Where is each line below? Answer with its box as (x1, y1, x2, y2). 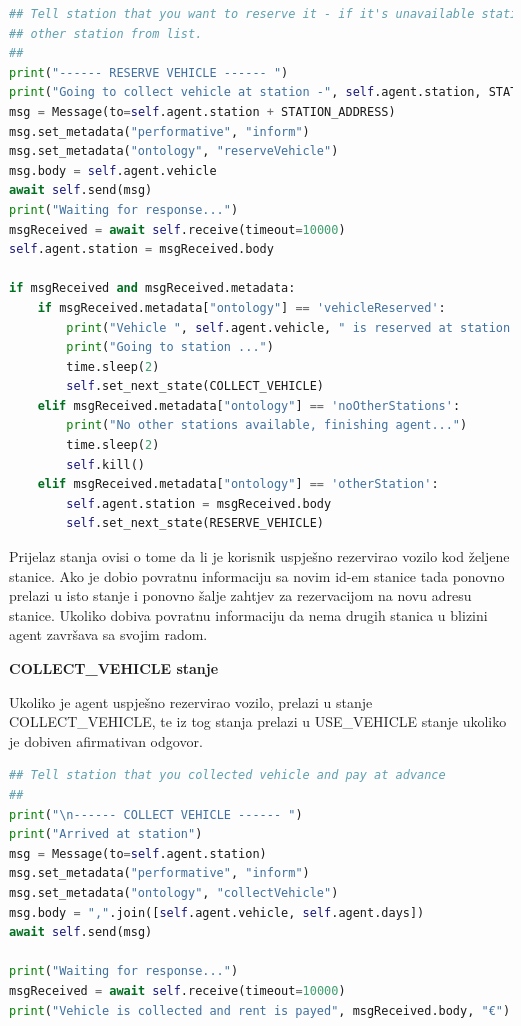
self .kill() (66, 457, 146, 472)
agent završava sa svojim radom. (9, 624, 208, 645)
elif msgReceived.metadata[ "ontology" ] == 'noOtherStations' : (37, 398, 461, 413)
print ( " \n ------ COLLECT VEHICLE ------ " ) (9, 807, 303, 822)
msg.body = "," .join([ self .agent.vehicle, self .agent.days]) (9, 905, 425, 920)
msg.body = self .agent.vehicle (9, 163, 217, 178)
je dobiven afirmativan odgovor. (9, 730, 203, 751)
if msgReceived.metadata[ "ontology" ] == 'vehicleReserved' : (37, 300, 446, 315)
